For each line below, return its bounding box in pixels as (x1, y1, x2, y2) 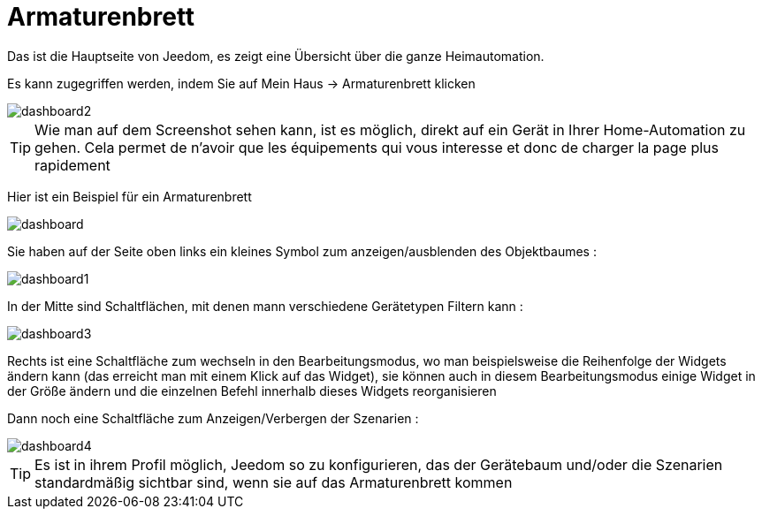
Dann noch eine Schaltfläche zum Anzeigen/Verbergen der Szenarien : (7, 410, 419, 426)
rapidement (34, 156, 110, 174)
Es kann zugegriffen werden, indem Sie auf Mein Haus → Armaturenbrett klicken (7, 75, 476, 91)
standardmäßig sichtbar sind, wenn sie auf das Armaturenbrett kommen (34, 473, 513, 491)
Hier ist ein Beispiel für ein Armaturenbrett (7, 188, 252, 204)
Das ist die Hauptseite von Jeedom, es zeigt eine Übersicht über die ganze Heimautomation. (7, 48, 545, 64)
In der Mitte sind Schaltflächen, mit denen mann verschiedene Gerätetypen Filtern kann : (7, 298, 523, 314)
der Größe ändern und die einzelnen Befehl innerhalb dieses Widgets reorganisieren (7, 383, 497, 398)
